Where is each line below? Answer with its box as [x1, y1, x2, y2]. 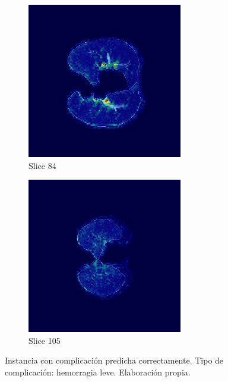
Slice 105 [28, 334, 61, 346]
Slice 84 [28, 159, 56, 171]
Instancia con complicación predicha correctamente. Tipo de [5, 354, 224, 367]
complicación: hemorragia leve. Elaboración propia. [5, 365, 191, 378]
